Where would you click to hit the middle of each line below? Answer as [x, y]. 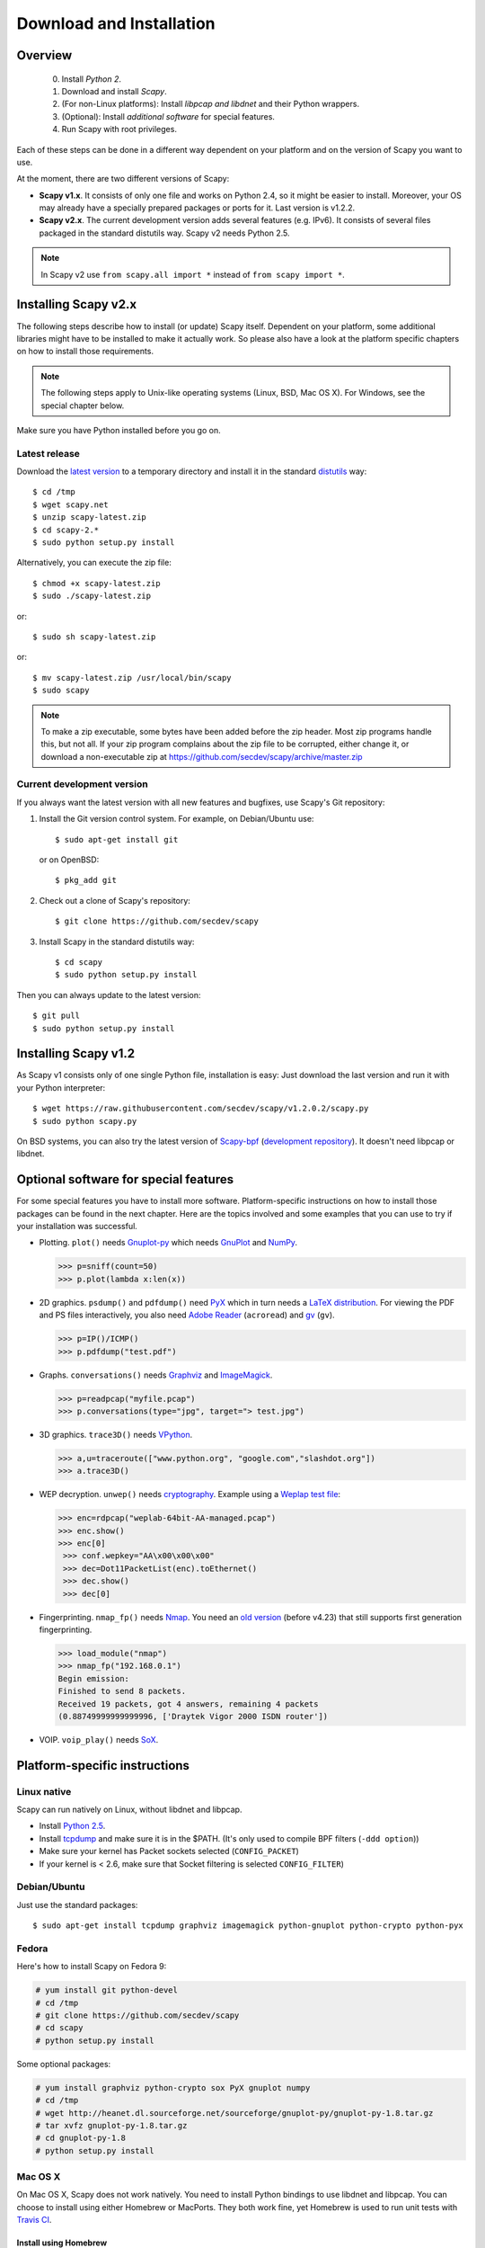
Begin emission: [94, 1678]
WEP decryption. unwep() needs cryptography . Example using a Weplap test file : [190, 1494]
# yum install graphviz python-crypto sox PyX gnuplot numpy [173, 2087]
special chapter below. [83, 406]
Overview [44, 55]
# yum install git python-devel [107, 1990]
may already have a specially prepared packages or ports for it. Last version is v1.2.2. [197, 208]
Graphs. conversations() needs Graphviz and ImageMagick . [156, 1375]
